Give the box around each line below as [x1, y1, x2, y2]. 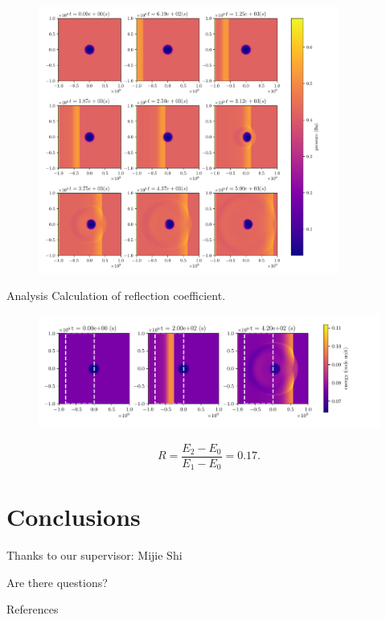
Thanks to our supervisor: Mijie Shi [6, 547, 183, 564]
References [6, 601, 59, 618]
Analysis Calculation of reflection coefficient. [6, 287, 226, 304]
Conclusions [6, 500, 141, 533]
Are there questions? [6, 573, 108, 590]
